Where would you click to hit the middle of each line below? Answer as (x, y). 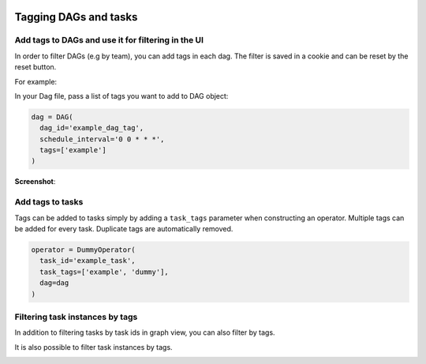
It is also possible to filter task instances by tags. (93, 347)
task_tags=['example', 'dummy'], (104, 272)
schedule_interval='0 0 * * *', (102, 139)
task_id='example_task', (88, 261)
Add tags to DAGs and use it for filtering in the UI (109, 40)
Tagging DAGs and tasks (76, 17)
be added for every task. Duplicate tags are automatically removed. (124, 229)
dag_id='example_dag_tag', (92, 128)
